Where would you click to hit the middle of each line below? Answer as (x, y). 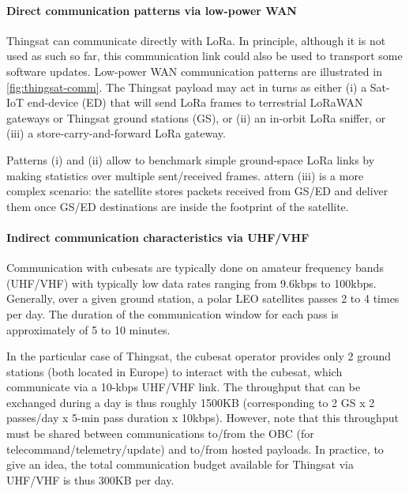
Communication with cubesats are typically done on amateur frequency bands (195, 268)
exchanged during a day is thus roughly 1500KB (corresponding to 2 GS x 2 (191, 402)
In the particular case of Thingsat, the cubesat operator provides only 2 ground (199, 356)
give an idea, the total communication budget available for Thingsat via (180, 464)
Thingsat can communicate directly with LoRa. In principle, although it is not (196, 40)
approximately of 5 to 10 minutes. (88, 329)
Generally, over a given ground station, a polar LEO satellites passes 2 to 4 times (203, 298)
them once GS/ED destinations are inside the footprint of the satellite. (178, 206)
